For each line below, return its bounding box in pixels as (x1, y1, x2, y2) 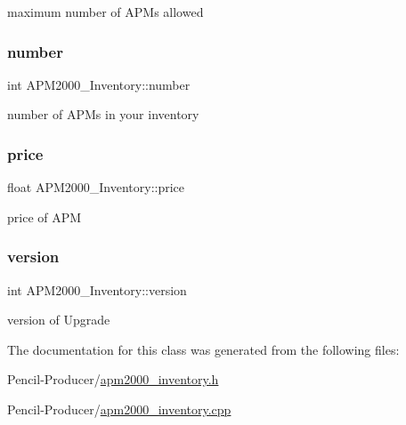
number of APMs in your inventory (7, 105, 199, 124)
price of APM (7, 207, 82, 226)
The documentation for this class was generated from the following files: (7, 340, 400, 358)
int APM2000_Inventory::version (7, 280, 187, 299)
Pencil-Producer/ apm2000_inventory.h (7, 370, 219, 389)
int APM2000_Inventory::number (7, 75, 191, 93)
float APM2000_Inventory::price (7, 178, 185, 196)
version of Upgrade (7, 310, 110, 329)
